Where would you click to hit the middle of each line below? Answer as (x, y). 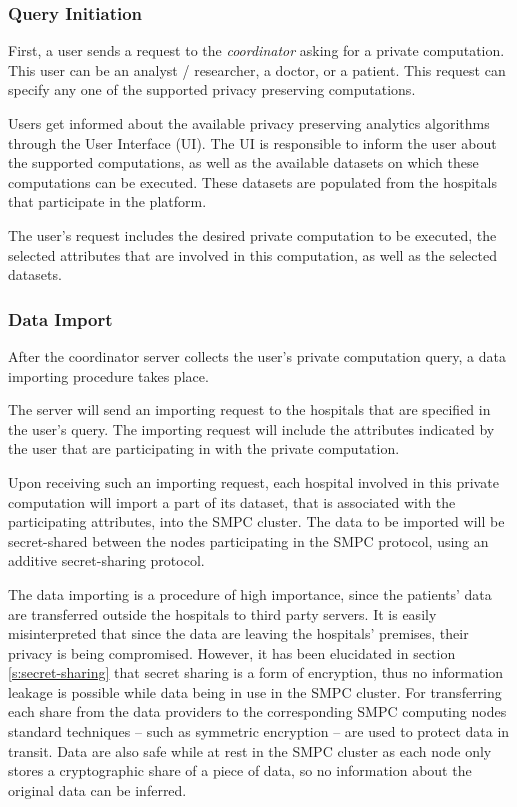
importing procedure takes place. (108, 375)
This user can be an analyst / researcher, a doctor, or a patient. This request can (257, 69)
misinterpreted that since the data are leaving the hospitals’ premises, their (238, 633)
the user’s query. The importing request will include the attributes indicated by (251, 428)
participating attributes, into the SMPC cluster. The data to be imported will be (256, 521)
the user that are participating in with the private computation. (204, 448)
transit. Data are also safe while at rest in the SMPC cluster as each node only (250, 750)
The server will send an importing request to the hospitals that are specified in (249, 409)
